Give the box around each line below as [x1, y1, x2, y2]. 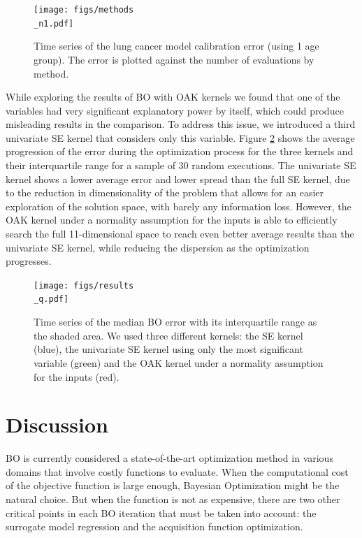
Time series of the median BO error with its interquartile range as [34, 314, 317, 329]
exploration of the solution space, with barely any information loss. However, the [6, 198, 352, 213]
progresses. [6, 254, 52, 268]
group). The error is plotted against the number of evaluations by [34, 52, 314, 66]
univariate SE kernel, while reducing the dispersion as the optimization [6, 240, 310, 254]
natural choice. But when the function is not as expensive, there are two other [6, 492, 340, 506]
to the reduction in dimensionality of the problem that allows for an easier [6, 185, 324, 200]
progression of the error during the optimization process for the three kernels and [6, 144, 354, 159]
